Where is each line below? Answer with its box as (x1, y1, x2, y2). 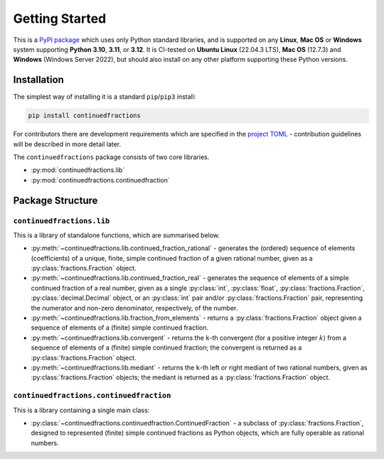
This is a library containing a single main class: (13, 406, 150, 414)
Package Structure (13, 194, 98, 206)
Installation (13, 74, 64, 86)
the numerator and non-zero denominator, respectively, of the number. (31, 303, 238, 312)
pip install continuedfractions (28, 112, 142, 120)
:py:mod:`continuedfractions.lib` (31, 166, 125, 174)
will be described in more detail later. (13, 139, 122, 148)
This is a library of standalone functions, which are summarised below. (13, 231, 220, 239)
